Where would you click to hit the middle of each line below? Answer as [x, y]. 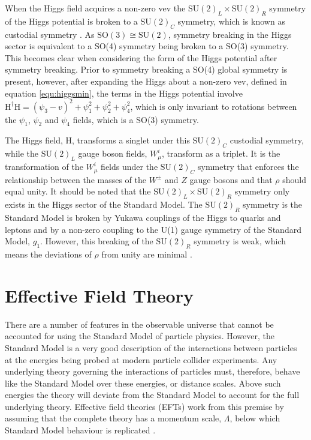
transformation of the [44, 167]
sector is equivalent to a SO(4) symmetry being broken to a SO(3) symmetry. [147, 46]
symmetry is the [273, 204]
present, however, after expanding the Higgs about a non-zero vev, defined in [146, 81]
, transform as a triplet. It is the [221, 153]
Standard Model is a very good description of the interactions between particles [151, 347]
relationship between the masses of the [76, 179]
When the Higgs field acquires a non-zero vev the [95, 8]
